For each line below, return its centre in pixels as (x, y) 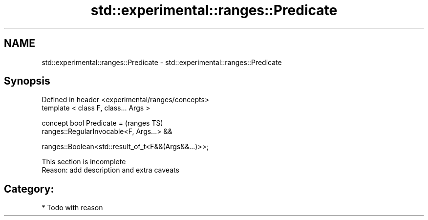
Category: (29, 189)
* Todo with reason (72, 208)
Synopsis (27, 81)
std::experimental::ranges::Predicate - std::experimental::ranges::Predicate (162, 62)
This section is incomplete (84, 162)
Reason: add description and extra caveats (110, 170)
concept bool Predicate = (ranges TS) (102, 123)
